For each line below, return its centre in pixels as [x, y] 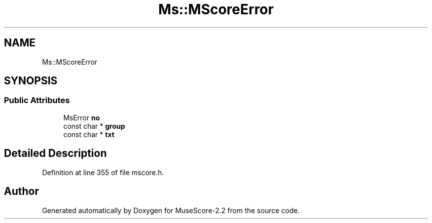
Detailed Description [55, 153]
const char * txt [89, 134]
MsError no [82, 117]
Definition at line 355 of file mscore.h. [103, 172]
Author [21, 191]
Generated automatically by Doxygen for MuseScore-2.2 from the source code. [171, 210]
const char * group [94, 126]
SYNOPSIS [31, 81]
